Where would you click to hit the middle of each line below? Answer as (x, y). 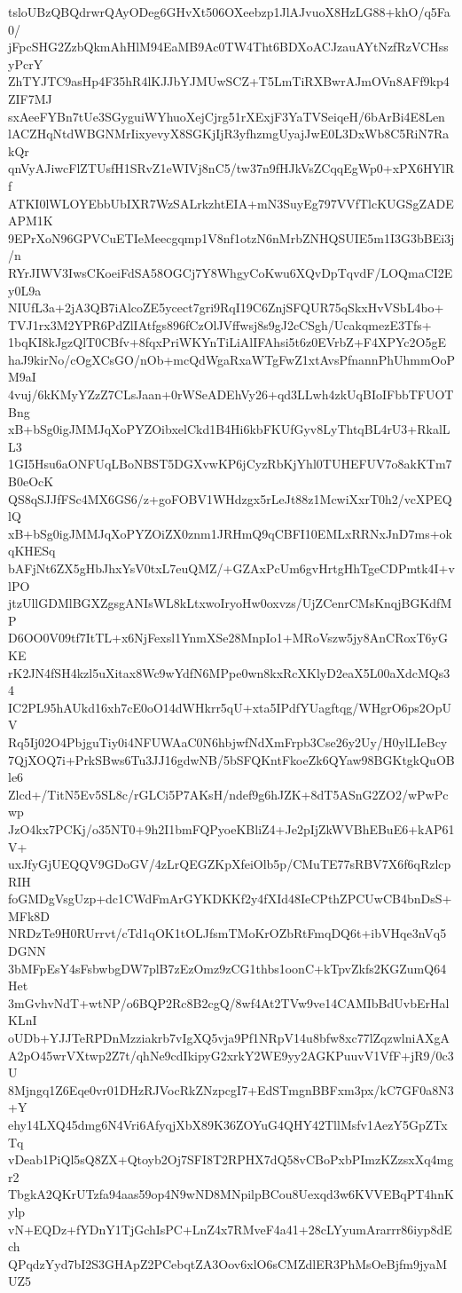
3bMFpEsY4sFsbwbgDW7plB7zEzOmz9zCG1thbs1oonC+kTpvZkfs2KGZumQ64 (227, 968)
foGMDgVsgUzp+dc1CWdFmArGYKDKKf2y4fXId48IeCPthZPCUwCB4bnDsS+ (230, 899)
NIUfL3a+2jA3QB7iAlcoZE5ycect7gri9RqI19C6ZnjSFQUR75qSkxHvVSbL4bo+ (226, 307)
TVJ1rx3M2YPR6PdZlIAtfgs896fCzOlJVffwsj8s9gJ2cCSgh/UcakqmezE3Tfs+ (220, 324)
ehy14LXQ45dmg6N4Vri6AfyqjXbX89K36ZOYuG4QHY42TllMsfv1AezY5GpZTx (228, 1124)
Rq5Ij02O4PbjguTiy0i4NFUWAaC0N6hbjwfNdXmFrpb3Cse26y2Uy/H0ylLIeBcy (228, 741)
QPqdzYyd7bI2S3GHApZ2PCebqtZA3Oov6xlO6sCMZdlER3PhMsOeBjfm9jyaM (228, 1263)
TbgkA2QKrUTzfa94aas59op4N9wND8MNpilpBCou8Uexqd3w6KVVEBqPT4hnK (231, 1194)
